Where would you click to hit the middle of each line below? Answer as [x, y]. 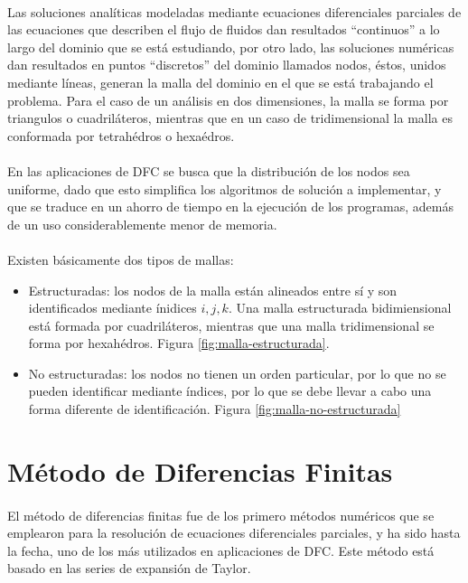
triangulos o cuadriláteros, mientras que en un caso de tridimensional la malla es [230, 118]
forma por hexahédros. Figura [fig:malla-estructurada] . [179, 343]
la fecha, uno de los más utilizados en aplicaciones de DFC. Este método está [221, 550]
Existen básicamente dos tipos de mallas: [121, 259]
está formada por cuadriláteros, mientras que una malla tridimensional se [231, 325]
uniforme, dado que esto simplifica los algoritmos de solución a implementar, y [225, 188]
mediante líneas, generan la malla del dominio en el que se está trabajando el [220, 82]
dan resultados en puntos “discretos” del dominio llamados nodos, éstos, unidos [227, 65]
